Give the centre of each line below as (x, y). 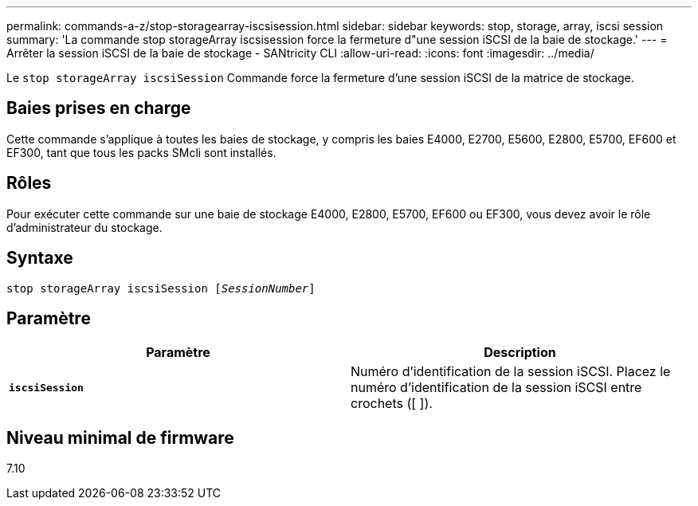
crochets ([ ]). (392, 404)
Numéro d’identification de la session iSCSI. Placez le (511, 372)
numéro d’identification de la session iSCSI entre (496, 388)
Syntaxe (40, 258)
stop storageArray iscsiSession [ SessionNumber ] (161, 288)
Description (520, 353)
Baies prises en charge (99, 108)
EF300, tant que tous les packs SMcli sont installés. (141, 152)
